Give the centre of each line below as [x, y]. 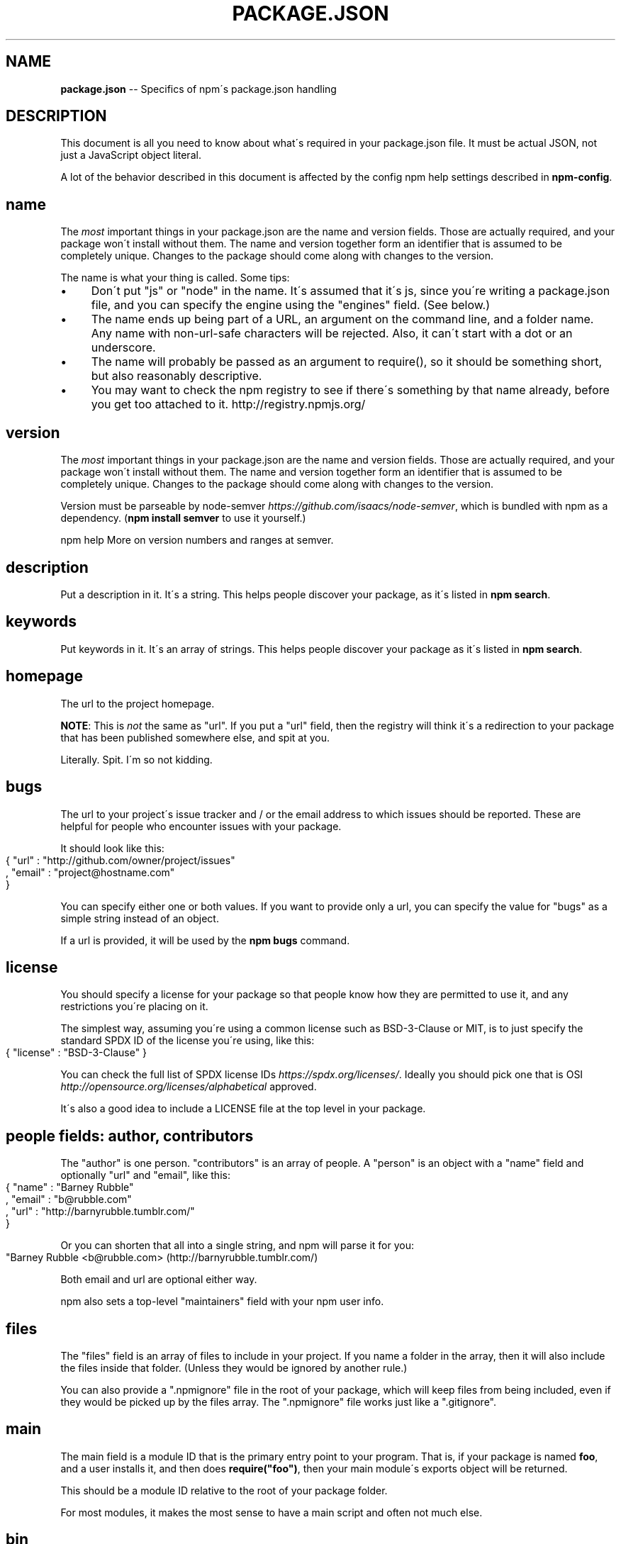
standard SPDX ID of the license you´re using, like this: [188, 1041]
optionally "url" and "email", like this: [145, 1175]
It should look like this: [112, 848]
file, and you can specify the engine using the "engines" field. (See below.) [291, 305]
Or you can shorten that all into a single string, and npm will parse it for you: [237, 1246]
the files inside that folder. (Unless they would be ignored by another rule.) [234, 1368]
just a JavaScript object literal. [131, 155]
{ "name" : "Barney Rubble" [70, 1187]
